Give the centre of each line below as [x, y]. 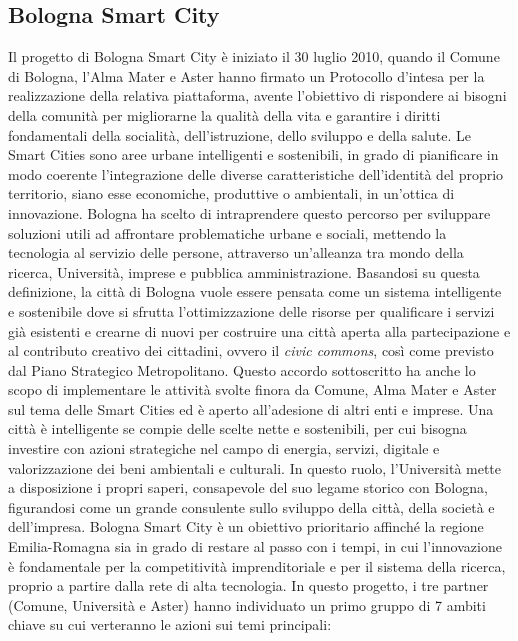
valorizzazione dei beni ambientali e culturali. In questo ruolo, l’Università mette [255, 467]
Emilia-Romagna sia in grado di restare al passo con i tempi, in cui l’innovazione [255, 546]
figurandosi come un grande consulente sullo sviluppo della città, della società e [251, 506]
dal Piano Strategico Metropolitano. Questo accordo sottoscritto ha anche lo [242, 369]
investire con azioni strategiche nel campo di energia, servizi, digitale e [224, 448]
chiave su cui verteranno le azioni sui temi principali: [170, 624]
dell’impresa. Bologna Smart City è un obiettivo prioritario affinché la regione [246, 526]
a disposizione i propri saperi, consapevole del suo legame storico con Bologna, [248, 487]
